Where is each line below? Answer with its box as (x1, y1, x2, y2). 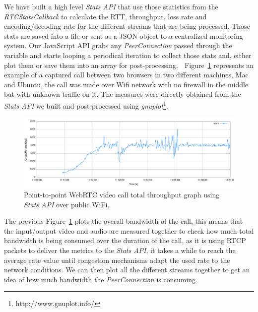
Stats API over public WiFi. (24, 199, 110, 209)
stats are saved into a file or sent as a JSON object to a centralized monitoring (4, 30, 243, 41)
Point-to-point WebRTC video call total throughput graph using (24, 189, 220, 199)
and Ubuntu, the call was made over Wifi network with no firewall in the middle (4, 79, 249, 89)
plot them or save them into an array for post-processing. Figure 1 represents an (4, 60, 254, 70)
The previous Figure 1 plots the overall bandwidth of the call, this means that (4, 216, 243, 226)
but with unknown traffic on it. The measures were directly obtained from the (4, 89, 241, 99)
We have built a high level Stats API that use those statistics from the (4, 1, 218, 11)
